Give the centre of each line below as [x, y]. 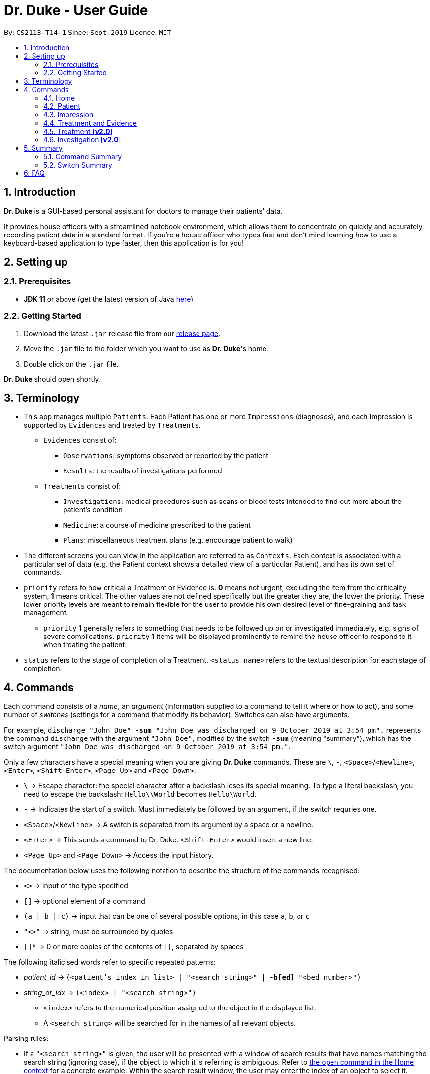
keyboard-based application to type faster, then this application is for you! [124, 243]
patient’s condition [93, 510]
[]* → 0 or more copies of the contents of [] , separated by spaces [134, 947]
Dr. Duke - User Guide [76, 10]
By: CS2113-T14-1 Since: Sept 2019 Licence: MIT [88, 32]
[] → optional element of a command [84, 901]
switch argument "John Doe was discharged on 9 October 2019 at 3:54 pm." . [147, 747]
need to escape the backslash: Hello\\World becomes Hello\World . [140, 794]
